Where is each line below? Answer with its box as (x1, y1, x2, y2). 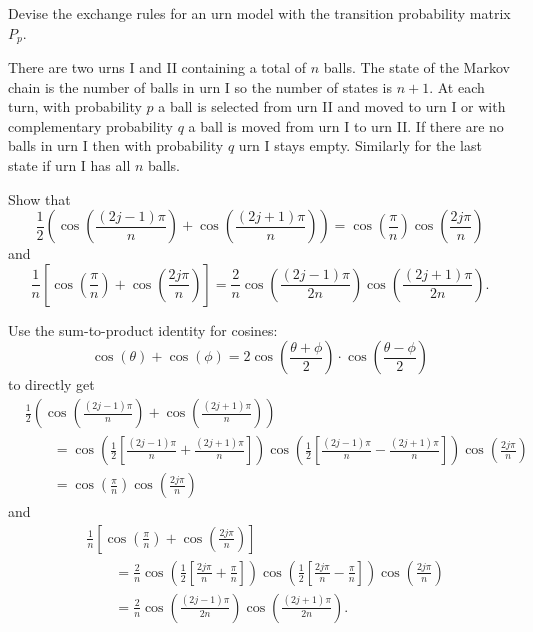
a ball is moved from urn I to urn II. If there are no (188, 115, 504, 136)
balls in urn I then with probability (8, 135, 224, 156)
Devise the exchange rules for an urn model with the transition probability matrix (8, 3, 511, 23)
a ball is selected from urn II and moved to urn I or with (158, 96, 506, 117)
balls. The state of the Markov (323, 57, 510, 78)
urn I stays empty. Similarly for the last (238, 135, 482, 156)
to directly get (8, 374, 95, 395)
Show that (8, 188, 71, 209)
